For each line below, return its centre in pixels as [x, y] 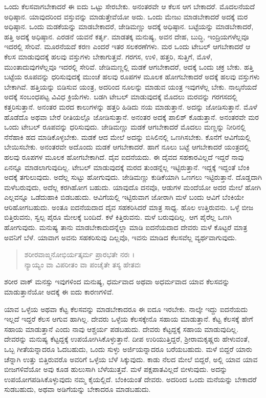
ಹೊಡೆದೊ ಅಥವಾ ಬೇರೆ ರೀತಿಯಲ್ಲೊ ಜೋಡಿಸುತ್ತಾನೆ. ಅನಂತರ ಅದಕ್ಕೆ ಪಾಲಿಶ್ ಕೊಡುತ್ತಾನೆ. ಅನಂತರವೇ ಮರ [131, 117]
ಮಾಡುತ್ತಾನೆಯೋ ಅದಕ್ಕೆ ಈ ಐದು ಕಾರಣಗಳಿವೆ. [59, 292]
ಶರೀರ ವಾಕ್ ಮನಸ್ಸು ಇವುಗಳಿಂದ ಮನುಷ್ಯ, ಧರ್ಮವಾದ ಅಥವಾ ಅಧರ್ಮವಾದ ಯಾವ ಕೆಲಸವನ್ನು [117, 281]
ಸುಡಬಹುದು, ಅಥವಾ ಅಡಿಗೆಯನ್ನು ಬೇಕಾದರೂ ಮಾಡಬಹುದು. [77, 389]
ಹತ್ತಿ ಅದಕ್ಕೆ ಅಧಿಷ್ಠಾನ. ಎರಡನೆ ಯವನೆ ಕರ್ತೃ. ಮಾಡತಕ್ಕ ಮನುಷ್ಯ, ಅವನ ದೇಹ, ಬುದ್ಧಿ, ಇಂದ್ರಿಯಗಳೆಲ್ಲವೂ [127, 36]
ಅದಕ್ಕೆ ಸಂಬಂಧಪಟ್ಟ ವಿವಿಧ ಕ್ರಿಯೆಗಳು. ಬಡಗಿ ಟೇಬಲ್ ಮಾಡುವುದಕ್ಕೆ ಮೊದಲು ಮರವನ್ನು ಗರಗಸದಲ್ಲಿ [121, 97]
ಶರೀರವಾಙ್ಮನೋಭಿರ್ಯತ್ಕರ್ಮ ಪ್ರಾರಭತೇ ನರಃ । [80, 254]
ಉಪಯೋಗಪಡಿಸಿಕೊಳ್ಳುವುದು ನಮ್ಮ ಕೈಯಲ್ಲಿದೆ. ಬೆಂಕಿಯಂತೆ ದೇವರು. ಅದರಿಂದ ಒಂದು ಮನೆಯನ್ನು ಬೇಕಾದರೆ [130, 379]
